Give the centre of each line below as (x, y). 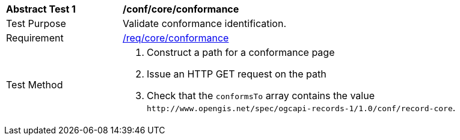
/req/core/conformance (176, 38)
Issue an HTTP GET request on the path (237, 74)
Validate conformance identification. (204, 23)
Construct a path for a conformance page (241, 52)
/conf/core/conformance (181, 9)
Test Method (35, 85)
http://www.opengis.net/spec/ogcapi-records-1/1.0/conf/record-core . (301, 108)
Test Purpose (36, 23)
